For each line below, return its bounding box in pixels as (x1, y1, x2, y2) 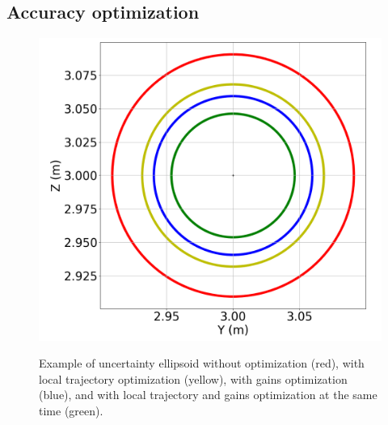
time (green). (39, 402, 103, 419)
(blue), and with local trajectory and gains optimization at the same (39, 386, 377, 403)
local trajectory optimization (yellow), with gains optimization (39, 370, 348, 387)
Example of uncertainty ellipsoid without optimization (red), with (39, 355, 365, 372)
